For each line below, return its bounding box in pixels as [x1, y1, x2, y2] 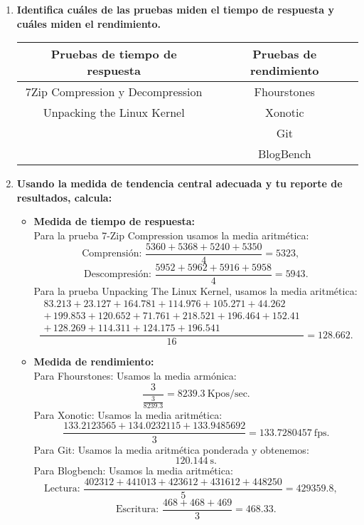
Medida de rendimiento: [33, 354, 154, 369]
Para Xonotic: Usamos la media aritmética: [33, 407, 223, 422]
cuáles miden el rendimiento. [16, 16, 161, 31]
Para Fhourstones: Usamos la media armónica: [33, 368, 237, 383]
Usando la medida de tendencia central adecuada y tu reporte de [16, 176, 343, 191]
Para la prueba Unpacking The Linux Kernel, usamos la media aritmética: [33, 283, 358, 298]
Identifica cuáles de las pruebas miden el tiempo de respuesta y [16, 2, 334, 16]
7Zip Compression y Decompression [25, 83, 203, 100]
